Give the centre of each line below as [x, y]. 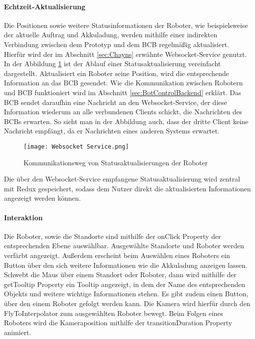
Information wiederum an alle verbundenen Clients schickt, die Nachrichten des [123, 112]
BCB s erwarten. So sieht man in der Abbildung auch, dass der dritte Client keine [126, 121]
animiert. [18, 332]
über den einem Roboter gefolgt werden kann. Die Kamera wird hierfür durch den [127, 303]
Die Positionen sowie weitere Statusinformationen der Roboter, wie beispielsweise [126, 25]
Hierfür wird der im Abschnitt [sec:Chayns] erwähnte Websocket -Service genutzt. [126, 54]
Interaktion [23, 217]
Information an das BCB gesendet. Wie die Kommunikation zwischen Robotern [123, 83]
